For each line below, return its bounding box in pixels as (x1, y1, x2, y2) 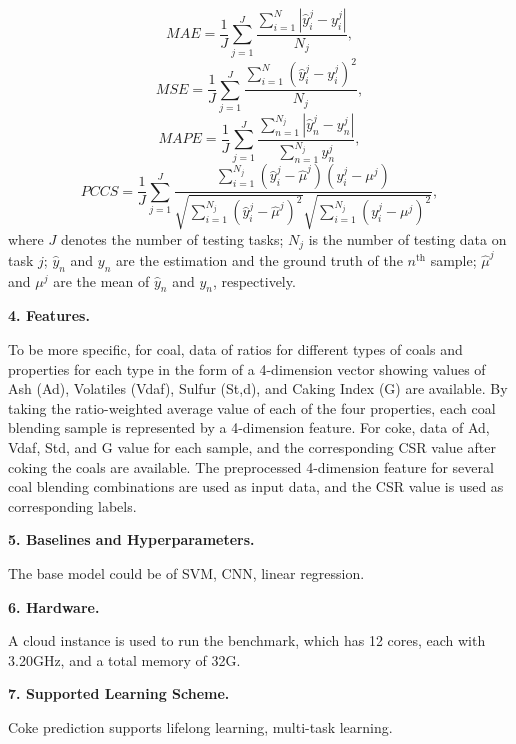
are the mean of (53, 270, 150, 291)
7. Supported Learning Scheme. (8, 683, 230, 704)
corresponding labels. (8, 495, 137, 516)
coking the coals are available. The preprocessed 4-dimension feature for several (8, 456, 494, 477)
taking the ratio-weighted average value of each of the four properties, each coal (8, 397, 496, 418)
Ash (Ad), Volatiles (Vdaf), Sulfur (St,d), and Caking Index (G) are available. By (8, 378, 508, 399)
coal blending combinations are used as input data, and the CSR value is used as (8, 476, 504, 497)
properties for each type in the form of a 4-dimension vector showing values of (8, 358, 486, 379)
